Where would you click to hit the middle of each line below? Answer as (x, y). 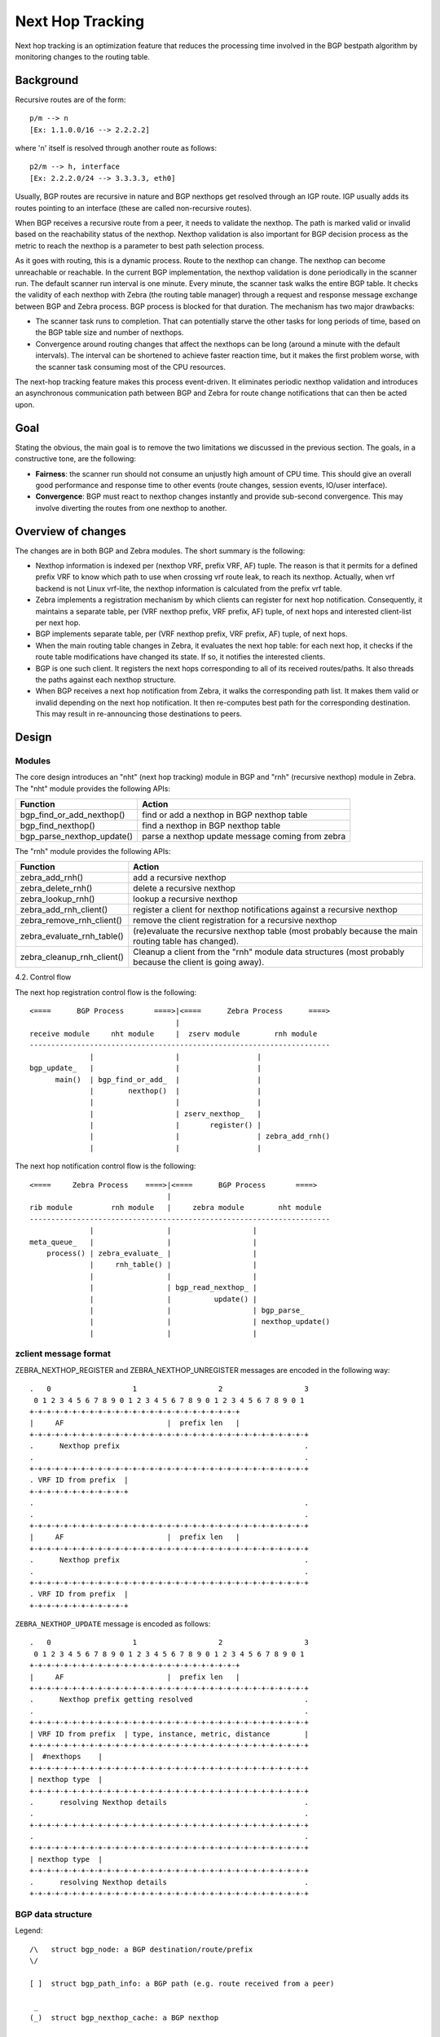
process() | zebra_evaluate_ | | (152, 1253)
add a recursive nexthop (180, 878)
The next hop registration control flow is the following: (106, 992)
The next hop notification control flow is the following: (106, 1166)
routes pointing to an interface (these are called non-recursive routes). (134, 208)
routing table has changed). (186, 941)
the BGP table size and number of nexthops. (110, 332)
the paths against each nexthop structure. (106, 680)
